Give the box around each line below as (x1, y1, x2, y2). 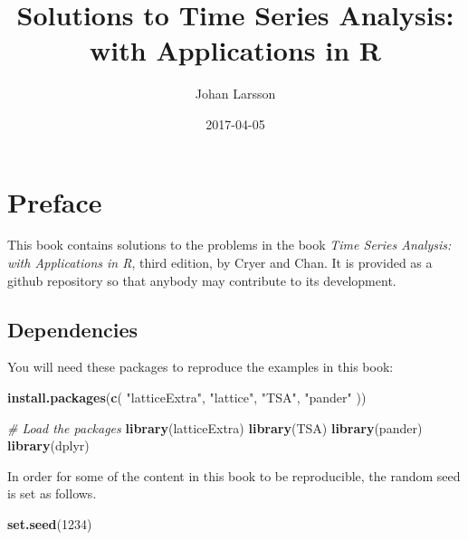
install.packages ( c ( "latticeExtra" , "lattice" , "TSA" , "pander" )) (7, 388, 367, 407)
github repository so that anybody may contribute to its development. (7, 270, 396, 289)
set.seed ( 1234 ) (7, 514, 92, 533)
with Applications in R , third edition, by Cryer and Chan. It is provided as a (7, 253, 433, 272)
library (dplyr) (7, 436, 90, 455)
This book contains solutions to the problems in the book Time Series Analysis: (7, 235, 452, 254)
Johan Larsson (195, 84, 276, 103)
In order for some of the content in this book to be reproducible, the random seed (7, 466, 461, 485)
